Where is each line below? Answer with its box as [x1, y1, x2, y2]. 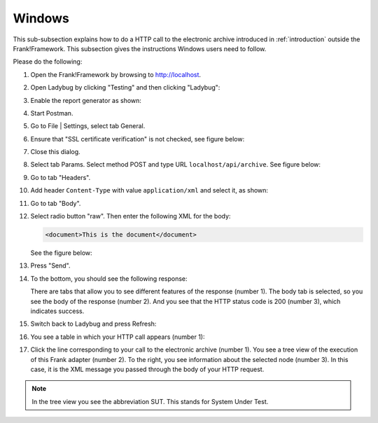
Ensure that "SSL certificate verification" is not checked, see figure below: [30, 134, 245, 143]
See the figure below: [30, 249, 92, 257]
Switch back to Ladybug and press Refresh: [30, 319, 157, 328]
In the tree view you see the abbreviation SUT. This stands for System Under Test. [31, 397, 269, 405]
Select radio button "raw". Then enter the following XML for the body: [30, 212, 231, 221]
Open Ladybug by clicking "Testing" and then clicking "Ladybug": [30, 83, 220, 92]
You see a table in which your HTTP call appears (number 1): [30, 333, 206, 341]
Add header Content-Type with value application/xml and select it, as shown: [30, 186, 269, 195]
